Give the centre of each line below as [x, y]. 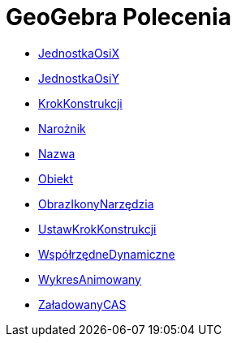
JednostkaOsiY [79, 78]
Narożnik [62, 128]
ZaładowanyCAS [82, 304]
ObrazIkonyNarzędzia [96, 204]
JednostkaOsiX [79, 53]
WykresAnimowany [90, 279]
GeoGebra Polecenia [118, 17]
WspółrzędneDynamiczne [107, 254]
